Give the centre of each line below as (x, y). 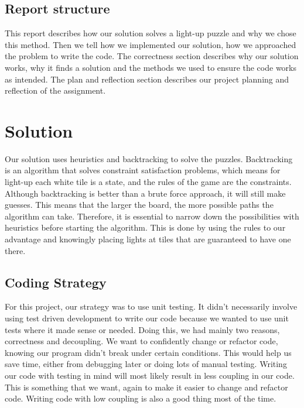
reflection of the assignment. (55, 90)
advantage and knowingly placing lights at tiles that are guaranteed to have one (148, 239)
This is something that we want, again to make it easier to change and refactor (146, 387)
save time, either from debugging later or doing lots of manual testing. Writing (146, 364)
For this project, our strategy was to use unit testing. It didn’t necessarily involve (151, 306)
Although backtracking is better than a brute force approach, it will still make (145, 193)
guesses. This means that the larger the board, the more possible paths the (139, 205)
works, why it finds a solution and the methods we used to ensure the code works (151, 67)
